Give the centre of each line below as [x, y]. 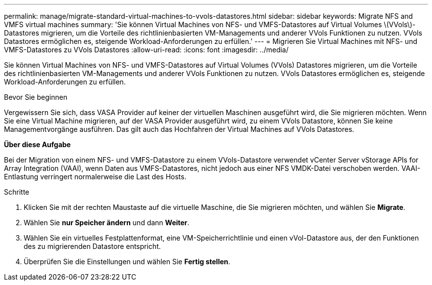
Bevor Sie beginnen [36, 97]
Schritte [17, 192]
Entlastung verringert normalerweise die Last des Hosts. [95, 177]
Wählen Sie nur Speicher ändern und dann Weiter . [107, 223]
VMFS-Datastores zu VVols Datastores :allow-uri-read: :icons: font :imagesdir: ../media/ [146, 50]
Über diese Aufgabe [37, 144]
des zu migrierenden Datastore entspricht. [92, 246]
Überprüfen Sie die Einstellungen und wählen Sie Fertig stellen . [127, 262]
